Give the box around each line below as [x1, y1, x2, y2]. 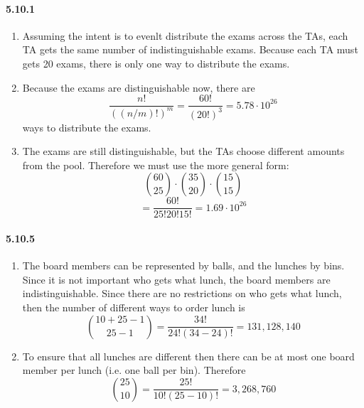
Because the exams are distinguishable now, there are [22, 80, 255, 95]
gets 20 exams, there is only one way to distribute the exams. [22, 55, 290, 70]
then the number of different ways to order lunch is [22, 300, 245, 314]
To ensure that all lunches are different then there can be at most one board [22, 348, 355, 363]
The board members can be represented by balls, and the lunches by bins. [22, 258, 345, 273]
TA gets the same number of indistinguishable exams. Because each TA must [22, 42, 358, 57]
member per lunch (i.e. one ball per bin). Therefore [22, 363, 246, 377]
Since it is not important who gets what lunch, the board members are [22, 272, 331, 286]
